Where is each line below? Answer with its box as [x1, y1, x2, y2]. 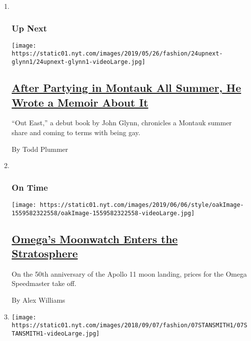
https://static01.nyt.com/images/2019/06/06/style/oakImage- [40, 201, 244, 208]
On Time [11, 181, 48, 193]
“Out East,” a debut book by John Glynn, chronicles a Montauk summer [11, 117, 232, 128]
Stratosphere [11, 246, 78, 261]
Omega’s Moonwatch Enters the [11, 231, 178, 246]
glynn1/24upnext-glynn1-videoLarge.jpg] [11, 58, 145, 66]
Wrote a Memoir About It [11, 94, 148, 110]
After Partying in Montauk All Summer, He [11, 80, 241, 95]
